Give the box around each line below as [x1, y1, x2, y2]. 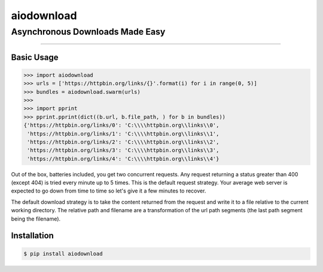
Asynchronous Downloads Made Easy [11, 26, 166, 37]
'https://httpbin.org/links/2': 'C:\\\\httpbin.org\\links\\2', [27, 138, 220, 145]
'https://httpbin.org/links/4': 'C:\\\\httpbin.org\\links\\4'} [27, 155, 220, 162]
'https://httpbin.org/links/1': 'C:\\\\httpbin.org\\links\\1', [27, 130, 220, 137]
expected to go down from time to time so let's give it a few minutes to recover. [11, 187, 206, 194]
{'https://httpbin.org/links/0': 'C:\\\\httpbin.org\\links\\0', [23, 122, 220, 129]
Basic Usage [11, 52, 59, 62]
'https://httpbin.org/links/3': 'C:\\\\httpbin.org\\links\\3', [27, 147, 220, 154]
